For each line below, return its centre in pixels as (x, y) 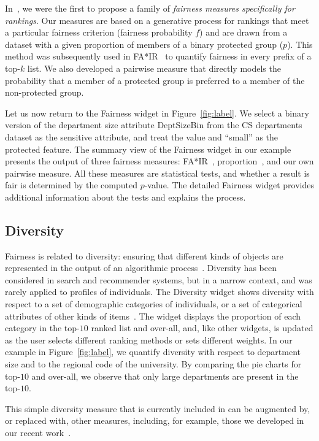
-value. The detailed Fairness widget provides (229, 185)
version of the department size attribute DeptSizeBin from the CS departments (154, 125)
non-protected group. (44, 92)
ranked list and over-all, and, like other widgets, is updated (202, 328)
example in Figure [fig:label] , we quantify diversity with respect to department (153, 352)
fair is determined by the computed (71, 185)
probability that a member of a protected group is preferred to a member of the (155, 80)
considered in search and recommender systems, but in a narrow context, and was (159, 279)
